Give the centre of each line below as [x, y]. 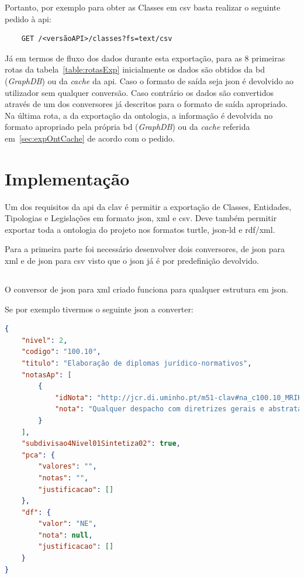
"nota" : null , [65, 535]
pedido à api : [28, 18]
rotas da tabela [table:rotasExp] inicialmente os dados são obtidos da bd [135, 69]
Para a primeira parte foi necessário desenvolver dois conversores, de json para [145, 249]
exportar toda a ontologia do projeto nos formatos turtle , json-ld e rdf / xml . [140, 229]
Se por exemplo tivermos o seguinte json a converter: [99, 309]
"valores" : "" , [68, 467]
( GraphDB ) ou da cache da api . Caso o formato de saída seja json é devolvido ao [149, 80]
